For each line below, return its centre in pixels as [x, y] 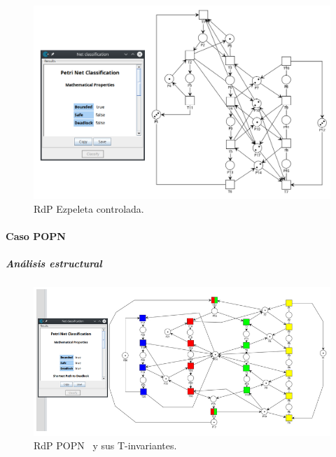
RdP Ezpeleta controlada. [89, 208]
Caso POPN [36, 235]
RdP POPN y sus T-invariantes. [105, 445]
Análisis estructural [54, 263]
